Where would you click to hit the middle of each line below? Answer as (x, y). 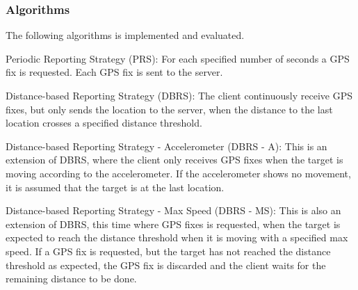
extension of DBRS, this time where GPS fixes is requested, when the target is (173, 224)
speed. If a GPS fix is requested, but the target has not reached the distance (168, 251)
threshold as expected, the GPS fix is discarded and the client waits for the (166, 265)
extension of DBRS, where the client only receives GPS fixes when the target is (174, 160)
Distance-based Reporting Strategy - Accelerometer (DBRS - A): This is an (166, 146)
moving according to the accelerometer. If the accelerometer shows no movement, (178, 173)
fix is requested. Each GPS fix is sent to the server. (114, 72)
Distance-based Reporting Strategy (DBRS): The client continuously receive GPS (179, 95)
